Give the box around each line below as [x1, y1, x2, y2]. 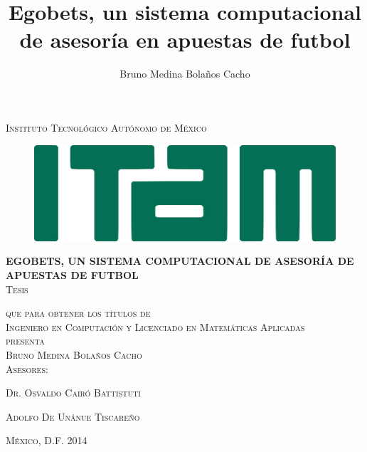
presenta [6, 333, 45, 348]
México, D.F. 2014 [6, 433, 87, 448]
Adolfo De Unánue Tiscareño [6, 409, 140, 424]
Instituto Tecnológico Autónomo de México [6, 120, 207, 135]
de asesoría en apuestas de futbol [19, 25, 351, 54]
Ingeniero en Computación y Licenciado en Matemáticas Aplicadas [6, 319, 305, 334]
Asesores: [6, 361, 48, 376]
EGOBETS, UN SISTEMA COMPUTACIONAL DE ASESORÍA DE [6, 253, 354, 268]
